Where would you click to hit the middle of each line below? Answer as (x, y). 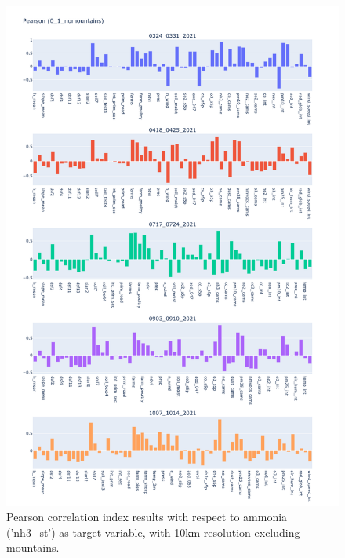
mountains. (33, 547)
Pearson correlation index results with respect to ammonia (147, 517)
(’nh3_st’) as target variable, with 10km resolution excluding (153, 532)
